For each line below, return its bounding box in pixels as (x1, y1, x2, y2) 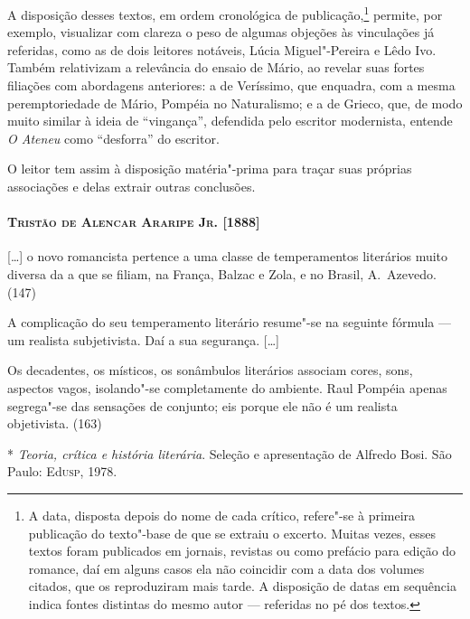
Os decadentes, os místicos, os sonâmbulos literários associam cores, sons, (7, 361, 413, 380)
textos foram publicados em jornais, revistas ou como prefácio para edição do (28, 541, 456, 560)
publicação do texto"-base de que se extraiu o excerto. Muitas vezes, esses (28, 523, 437, 542)
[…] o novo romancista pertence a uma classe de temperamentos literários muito (7, 247, 448, 266)
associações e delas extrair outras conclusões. (7, 177, 256, 195)
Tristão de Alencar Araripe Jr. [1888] (7, 212, 260, 231)
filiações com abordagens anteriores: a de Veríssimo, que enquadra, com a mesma (7, 76, 456, 95)
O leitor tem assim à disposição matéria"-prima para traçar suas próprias (7, 159, 412, 178)
